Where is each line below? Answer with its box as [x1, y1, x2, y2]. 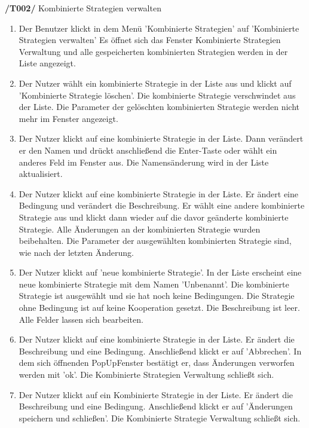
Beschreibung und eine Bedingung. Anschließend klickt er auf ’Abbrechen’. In [19, 344, 302, 357]
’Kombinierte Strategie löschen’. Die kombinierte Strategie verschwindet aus [19, 88, 296, 101]
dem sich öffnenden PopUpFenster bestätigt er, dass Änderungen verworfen [19, 356, 295, 369]
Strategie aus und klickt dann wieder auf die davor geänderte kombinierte [19, 210, 289, 223]
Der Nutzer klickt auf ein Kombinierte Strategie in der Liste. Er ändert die [19, 388, 293, 401]
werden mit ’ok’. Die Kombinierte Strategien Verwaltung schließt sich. [19, 368, 274, 381]
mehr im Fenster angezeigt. [19, 112, 118, 124]
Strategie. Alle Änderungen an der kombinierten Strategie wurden [19, 222, 261, 235]
